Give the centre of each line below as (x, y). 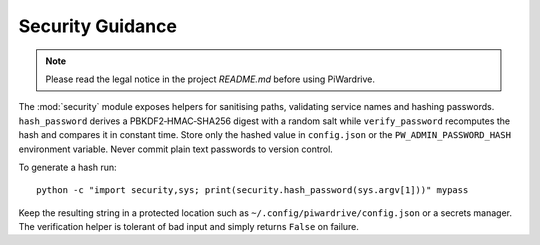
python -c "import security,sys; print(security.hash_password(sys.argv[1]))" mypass (252, 190)
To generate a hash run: (67, 167)
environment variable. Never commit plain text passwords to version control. (176, 149)
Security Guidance (97, 26)
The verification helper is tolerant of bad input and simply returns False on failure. (189, 227)
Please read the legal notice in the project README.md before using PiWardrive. (210, 79)
